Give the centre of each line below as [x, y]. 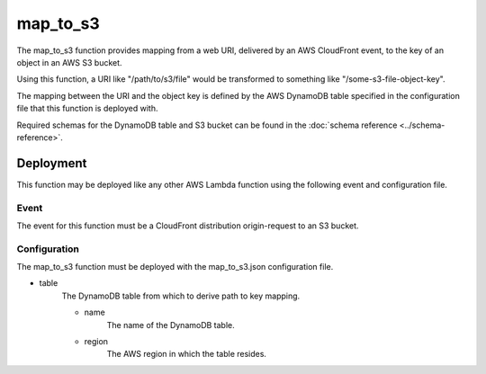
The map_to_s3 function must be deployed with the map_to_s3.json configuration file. [175, 267]
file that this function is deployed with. [87, 109]
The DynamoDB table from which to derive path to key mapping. [181, 296]
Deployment [52, 163]
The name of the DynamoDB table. [171, 325]
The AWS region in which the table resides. [187, 354]
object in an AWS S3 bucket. [69, 62]
